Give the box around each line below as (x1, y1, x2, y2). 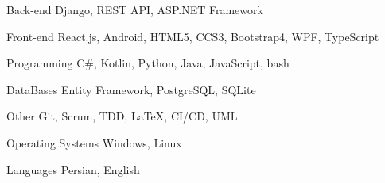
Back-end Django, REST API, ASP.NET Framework (6, 2, 263, 17)
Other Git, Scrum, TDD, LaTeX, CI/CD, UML (6, 108, 238, 124)
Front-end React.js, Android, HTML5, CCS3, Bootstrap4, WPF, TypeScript (6, 28, 379, 44)
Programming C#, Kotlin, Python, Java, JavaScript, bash (6, 55, 290, 71)
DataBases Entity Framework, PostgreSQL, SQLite (6, 81, 256, 97)
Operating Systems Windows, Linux (6, 134, 182, 151)
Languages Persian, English (6, 161, 140, 177)
